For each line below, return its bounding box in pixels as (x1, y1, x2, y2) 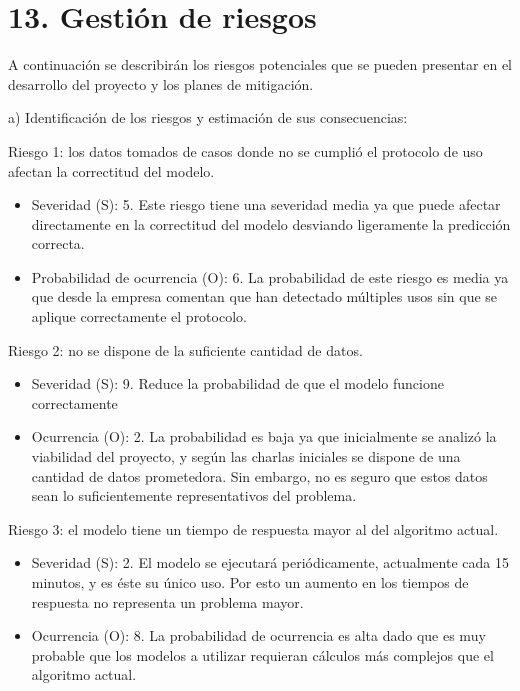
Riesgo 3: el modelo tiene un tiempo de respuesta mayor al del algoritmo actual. (8, 518, 499, 539)
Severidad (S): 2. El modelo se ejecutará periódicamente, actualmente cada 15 (31, 552, 509, 573)
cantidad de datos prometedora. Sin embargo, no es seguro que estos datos (31, 465, 488, 486)
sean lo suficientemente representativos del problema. (31, 485, 357, 506)
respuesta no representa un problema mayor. (31, 591, 304, 612)
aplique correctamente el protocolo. (31, 306, 247, 327)
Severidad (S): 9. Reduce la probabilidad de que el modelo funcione (31, 373, 444, 394)
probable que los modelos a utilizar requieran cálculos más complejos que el (31, 644, 494, 665)
